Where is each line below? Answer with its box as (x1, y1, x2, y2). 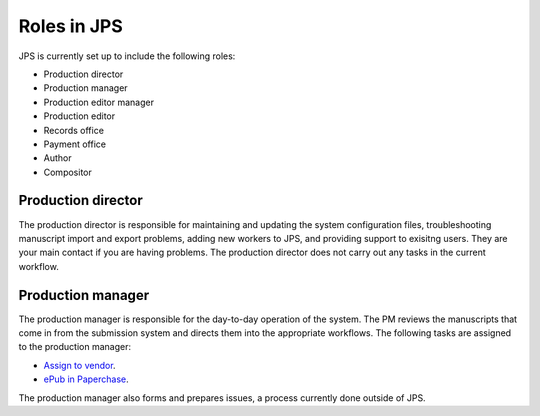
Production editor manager (43, 96, 155, 108)
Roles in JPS (18, 15, 124, 37)
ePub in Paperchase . (43, 373, 129, 385)
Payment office (43, 138, 107, 150)
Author (43, 152, 72, 164)
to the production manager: (18, 341, 132, 353)
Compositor (43, 166, 92, 178)
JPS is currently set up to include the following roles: (18, 50, 236, 62)
